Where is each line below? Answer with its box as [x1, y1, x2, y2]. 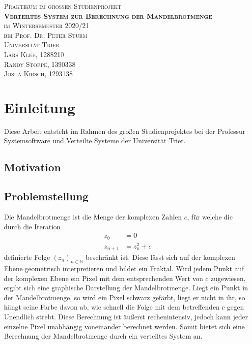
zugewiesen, [210, 273, 246, 283]
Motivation [4, 159, 61, 175]
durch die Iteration [4, 221, 61, 231]
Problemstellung [4, 188, 89, 204]
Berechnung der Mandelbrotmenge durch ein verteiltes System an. [4, 331, 203, 341]
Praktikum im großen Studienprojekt [4, 1, 122, 11]
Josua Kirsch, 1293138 [4, 68, 73, 79]
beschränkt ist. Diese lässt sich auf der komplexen [85, 252, 235, 262]
